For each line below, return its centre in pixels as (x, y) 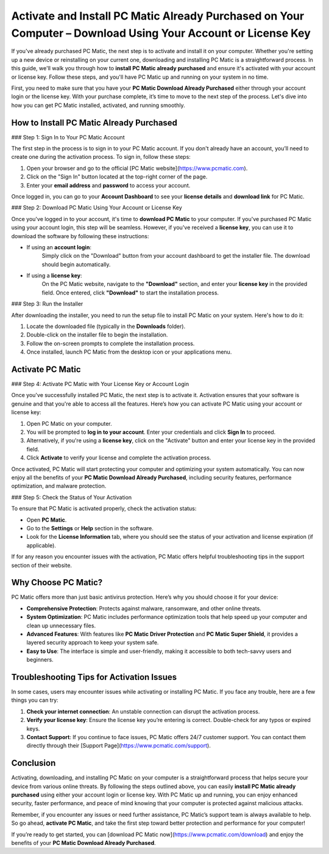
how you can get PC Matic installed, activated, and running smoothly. (98, 105)
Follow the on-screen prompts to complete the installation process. (111, 343)
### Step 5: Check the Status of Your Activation (72, 497)
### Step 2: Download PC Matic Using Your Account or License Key (97, 208)
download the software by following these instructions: (80, 236)
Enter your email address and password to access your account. (108, 185)
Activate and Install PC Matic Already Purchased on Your (158, 16)
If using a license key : (54, 276)
